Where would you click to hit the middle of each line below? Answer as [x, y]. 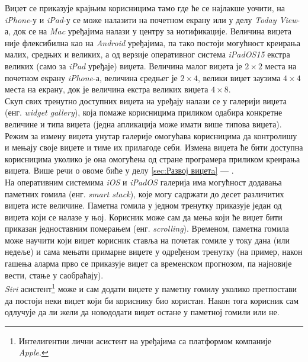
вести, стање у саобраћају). [54, 275]
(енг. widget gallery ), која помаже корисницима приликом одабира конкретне [144, 112]
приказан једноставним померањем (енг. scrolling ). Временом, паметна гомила [147, 228]
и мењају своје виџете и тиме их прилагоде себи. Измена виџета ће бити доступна [154, 147]
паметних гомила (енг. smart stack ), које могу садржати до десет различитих [145, 193]
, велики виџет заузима [239, 77]
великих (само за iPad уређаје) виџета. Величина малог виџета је [123, 65]
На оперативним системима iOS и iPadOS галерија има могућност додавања [143, 182]
